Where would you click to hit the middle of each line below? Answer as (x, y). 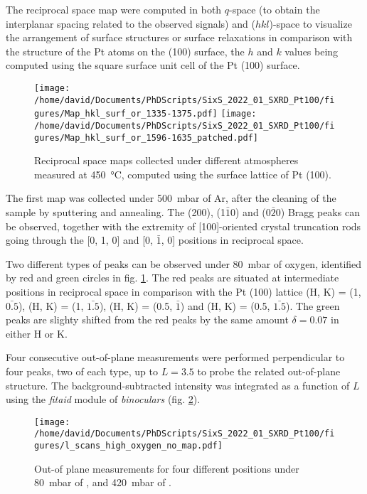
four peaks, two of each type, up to (82, 371)
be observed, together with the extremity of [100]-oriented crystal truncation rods (183, 226)
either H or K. (37, 333)
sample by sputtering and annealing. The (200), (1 (116, 212)
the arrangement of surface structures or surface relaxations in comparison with (179, 37)
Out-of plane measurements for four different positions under (167, 468)
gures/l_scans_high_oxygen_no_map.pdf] (128, 446)
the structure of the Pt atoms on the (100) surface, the (125, 51)
